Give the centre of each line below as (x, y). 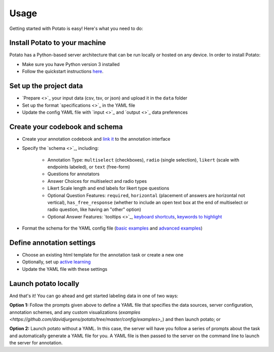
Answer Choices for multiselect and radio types (97, 181)
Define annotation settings (53, 243)
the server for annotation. (36, 343)
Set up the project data (46, 86)
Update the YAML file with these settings (65, 269)
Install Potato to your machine (58, 43)
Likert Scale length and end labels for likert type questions (108, 188)
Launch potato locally (44, 284)
